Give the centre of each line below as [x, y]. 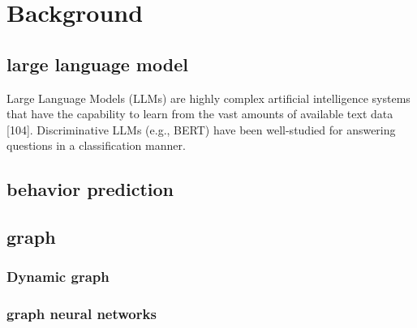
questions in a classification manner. [96, 145]
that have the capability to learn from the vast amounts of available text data [200, 114]
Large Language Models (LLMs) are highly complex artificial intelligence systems [208, 98]
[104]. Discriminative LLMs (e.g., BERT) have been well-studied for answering [201, 129]
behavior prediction [90, 189]
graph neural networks [82, 314]
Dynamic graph [58, 277]
